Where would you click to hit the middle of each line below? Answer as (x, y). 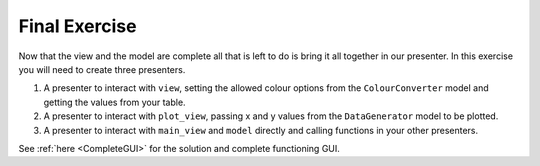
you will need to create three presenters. (102, 69)
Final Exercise (77, 26)
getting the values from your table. (114, 102)
